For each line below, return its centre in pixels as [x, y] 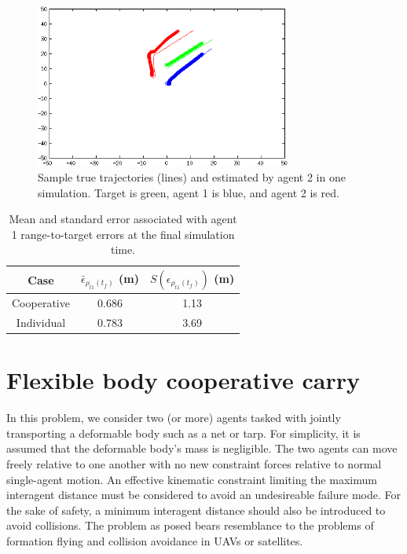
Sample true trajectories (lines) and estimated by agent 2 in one [192, 176]
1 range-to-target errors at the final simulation [123, 234]
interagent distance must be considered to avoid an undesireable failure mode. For [203, 495]
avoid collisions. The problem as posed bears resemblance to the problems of [190, 525]
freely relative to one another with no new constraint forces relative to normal [194, 463]
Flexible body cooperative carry [183, 380]
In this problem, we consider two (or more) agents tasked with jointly [174, 418]
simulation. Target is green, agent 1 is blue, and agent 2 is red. [189, 192]
